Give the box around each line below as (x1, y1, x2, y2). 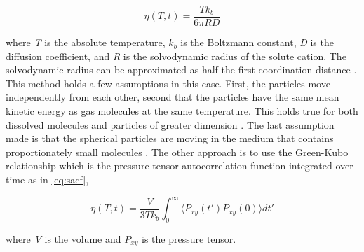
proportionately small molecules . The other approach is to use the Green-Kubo (6, 144, 349, 159)
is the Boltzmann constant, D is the (180, 35, 334, 50)
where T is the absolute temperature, (6, 35, 166, 50)
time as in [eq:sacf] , (6, 172, 89, 186)
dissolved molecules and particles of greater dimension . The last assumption (6, 117, 335, 132)
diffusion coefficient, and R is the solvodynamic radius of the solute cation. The (6, 48, 346, 63)
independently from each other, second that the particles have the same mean (6, 90, 339, 104)
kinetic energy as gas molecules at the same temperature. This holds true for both (6, 104, 358, 118)
